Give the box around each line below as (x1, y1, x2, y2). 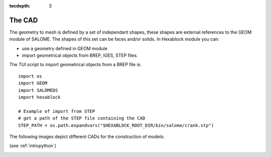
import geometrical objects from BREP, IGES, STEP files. (22, 53, 138, 59)
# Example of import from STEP (18, 108, 95, 114)
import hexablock (18, 94, 61, 100)
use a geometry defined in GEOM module (22, 45, 108, 51)
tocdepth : (9, 3, 31, 9)
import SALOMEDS (18, 87, 58, 93)
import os (18, 73, 42, 79)
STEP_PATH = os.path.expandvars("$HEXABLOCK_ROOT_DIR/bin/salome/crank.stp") (18, 122, 214, 128)
